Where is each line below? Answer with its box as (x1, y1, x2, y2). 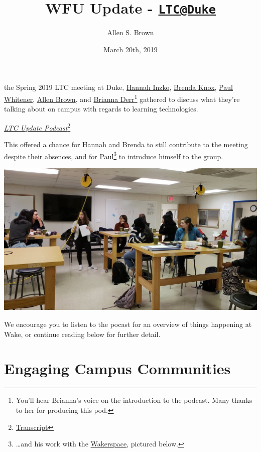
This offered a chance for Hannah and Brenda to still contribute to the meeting (4, 139, 248, 150)
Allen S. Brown (107, 27, 154, 38)
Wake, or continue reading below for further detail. (4, 328, 161, 339)
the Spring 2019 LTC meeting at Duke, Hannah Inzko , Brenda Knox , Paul (4, 82, 233, 92)
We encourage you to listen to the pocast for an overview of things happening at (4, 319, 252, 329)
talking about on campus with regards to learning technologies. (4, 103, 198, 114)
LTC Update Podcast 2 (4, 121, 71, 133)
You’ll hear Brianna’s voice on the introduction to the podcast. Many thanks (16, 395, 252, 405)
